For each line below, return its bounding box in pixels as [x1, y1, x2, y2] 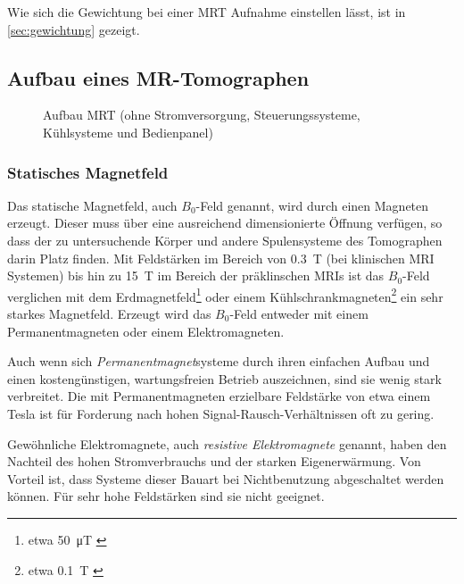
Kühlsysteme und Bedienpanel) [43, 122, 213, 141]
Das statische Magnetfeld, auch [7, 196, 178, 214]
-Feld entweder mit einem [229, 305, 369, 323]
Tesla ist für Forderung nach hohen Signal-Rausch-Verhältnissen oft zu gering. [7, 404, 435, 422]
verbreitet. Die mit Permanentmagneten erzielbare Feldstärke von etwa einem [7, 387, 431, 405]
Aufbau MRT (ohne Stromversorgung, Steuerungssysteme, [43, 105, 360, 124]
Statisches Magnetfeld [7, 161, 169, 183]
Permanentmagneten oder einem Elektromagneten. [7, 321, 285, 340]
